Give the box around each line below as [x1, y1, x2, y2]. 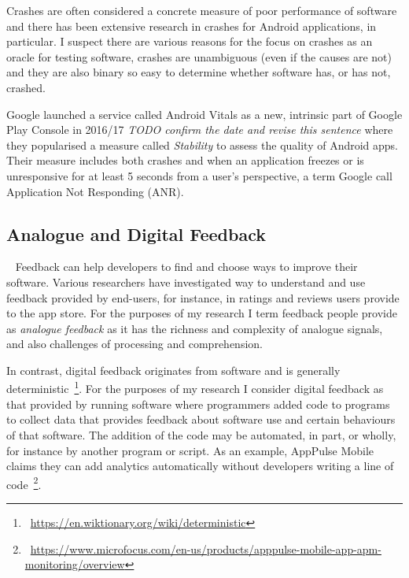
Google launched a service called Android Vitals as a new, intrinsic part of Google [6, 106, 403, 122]
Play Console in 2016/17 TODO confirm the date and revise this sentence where [6, 121, 393, 138]
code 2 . [6, 473, 42, 492]
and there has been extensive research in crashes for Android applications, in [6, 17, 377, 34]
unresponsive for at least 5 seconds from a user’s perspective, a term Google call [6, 167, 392, 183]
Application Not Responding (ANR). [6, 183, 184, 199]
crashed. [6, 79, 46, 95]
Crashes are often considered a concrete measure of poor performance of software [6, 2, 397, 18]
